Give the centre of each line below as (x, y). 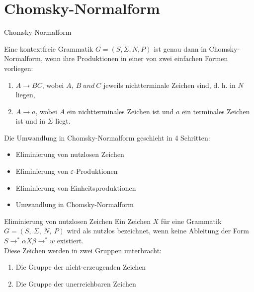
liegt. (63, 121)
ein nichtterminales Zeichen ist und (120, 111)
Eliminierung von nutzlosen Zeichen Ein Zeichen (77, 221)
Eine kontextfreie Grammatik (49, 48)
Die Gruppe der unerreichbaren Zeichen (76, 283)
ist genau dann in (180, 48)
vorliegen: (19, 68)
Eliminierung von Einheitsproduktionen (76, 187)
